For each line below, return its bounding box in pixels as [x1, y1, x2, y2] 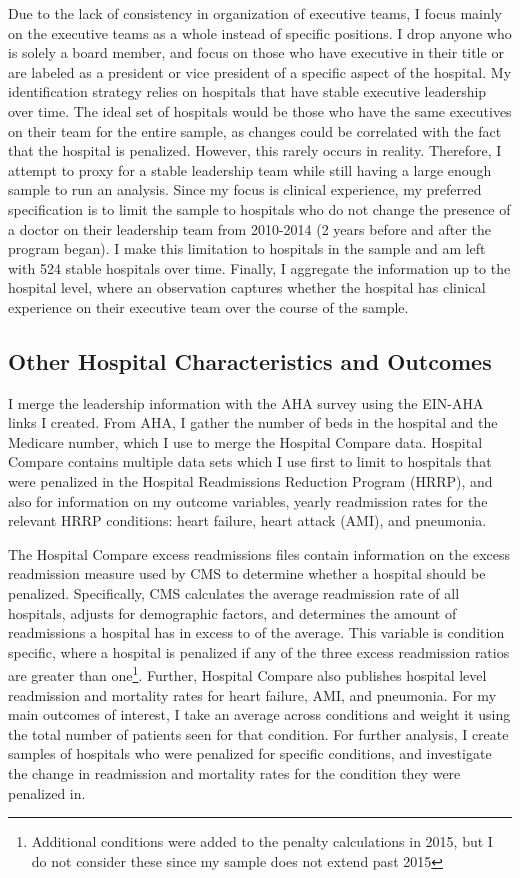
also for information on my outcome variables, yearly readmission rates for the [8, 490, 488, 511]
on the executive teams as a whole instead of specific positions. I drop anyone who [8, 22, 512, 43]
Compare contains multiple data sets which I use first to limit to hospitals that [8, 451, 492, 472]
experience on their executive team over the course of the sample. [8, 296, 409, 317]
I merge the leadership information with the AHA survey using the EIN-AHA [8, 392, 484, 413]
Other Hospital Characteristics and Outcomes [8, 345, 492, 376]
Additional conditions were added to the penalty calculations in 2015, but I [31, 831, 493, 852]
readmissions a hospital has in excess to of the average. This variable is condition [8, 622, 505, 643]
